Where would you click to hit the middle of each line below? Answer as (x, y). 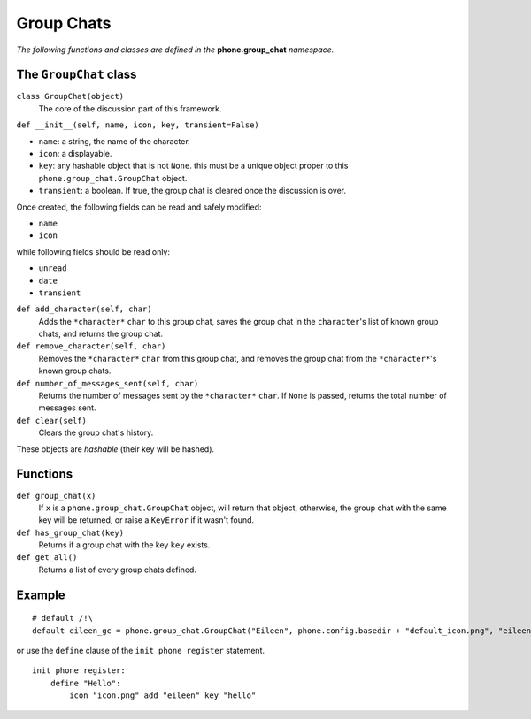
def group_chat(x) (56, 496)
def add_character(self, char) (84, 309)
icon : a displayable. (75, 154)
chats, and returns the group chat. (101, 334)
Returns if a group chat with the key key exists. (124, 545)
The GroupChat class (77, 75)
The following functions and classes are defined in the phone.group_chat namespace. (175, 50)
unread (53, 268)
